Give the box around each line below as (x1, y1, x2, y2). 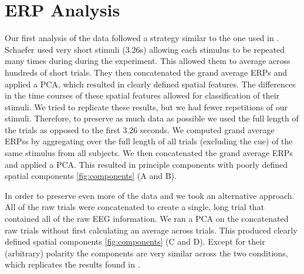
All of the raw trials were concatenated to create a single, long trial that (5, 201, 265, 213)
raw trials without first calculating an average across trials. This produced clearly (5, 224, 298, 236)
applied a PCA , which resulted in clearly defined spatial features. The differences (5, 77, 296, 90)
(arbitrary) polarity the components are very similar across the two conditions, (5, 246, 288, 259)
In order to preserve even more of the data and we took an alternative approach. (5, 189, 295, 201)
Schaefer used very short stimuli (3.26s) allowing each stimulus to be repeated (5, 43, 285, 55)
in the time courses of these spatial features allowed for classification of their (5, 89, 280, 102)
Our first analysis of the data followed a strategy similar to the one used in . (5, 32, 279, 44)
